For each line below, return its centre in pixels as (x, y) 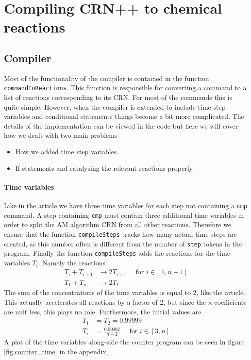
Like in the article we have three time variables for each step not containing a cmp (126, 205)
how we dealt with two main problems (61, 135)
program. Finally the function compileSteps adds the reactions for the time (117, 253)
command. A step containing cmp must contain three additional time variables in (124, 215)
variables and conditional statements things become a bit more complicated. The (124, 116)
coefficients (230, 302)
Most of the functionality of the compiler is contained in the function (107, 78)
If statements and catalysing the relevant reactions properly (104, 168)
